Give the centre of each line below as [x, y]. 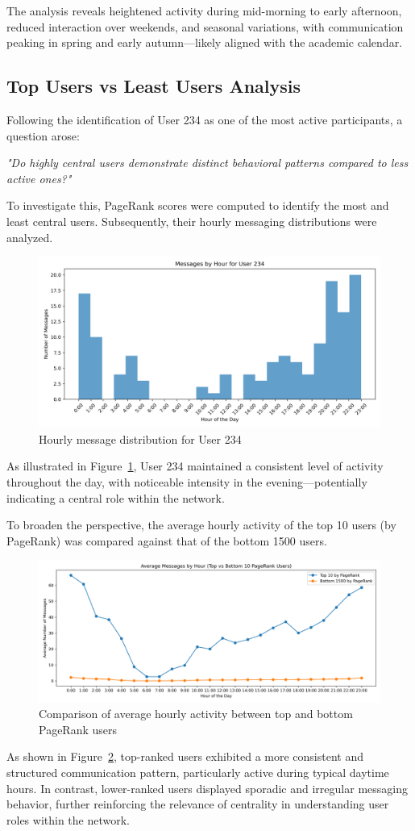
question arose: [43, 135]
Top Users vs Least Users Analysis [154, 86]
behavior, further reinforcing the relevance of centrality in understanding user [198, 804]
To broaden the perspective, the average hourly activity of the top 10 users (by [201, 525]
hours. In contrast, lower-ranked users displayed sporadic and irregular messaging [207, 788]
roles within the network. [68, 819]
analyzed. [30, 237]
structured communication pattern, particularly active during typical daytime [198, 773]
